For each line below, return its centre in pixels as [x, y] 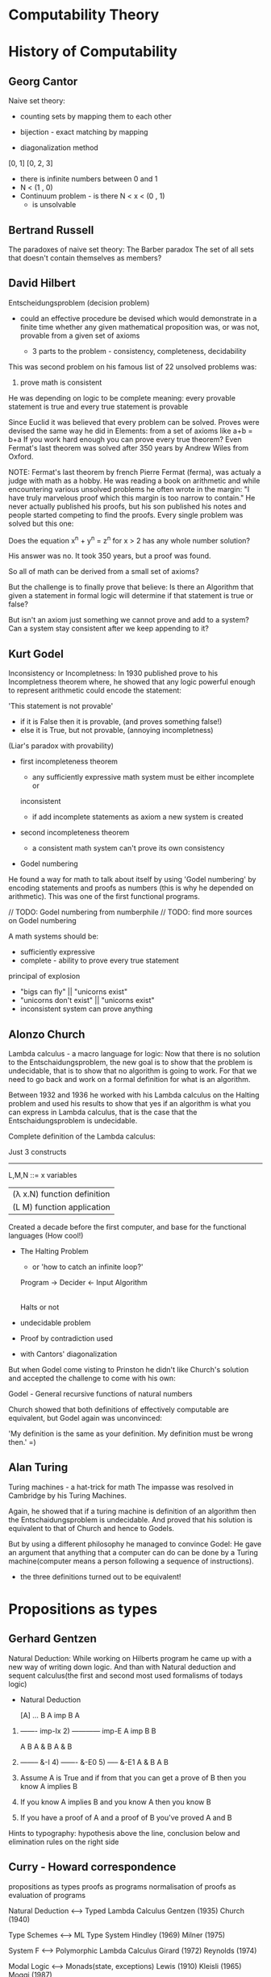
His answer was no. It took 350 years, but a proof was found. [110, 556]
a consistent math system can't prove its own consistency [128, 848]
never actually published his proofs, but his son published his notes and [127, 506]
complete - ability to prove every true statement [99, 960]
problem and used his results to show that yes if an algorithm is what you [130, 1104]
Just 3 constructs [38, 1152]
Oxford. [21, 456]
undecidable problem [55, 1323]
